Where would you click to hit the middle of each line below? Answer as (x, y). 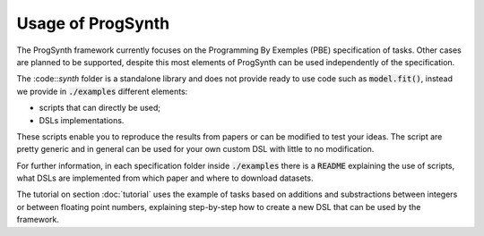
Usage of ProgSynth (93, 23)
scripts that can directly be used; (100, 108)
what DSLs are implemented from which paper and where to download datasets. (165, 178)
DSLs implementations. (82, 120)
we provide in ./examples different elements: (102, 91)
